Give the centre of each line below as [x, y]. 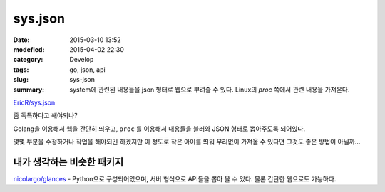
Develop [82, 60]
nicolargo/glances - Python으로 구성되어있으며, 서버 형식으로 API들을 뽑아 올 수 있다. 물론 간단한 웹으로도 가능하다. [175, 178]
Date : [21, 40]
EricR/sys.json [34, 102]
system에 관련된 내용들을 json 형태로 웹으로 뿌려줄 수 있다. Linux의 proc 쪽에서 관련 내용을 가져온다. [210, 90]
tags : [21, 69]
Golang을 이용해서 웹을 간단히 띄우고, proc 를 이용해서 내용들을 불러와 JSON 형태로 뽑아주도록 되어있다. [159, 129]
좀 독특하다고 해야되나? [45, 116]
